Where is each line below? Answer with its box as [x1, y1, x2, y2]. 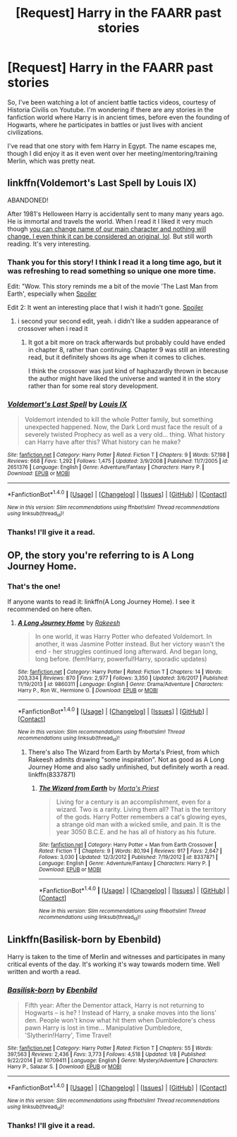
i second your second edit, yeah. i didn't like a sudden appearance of [17, 317, 219, 325]
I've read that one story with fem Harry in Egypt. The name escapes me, [7, 141, 217, 150]
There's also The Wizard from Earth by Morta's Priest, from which [28, 747, 220, 756]
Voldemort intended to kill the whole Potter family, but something [24, 415, 214, 424]
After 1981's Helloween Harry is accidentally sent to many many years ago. [7, 210, 224, 218]
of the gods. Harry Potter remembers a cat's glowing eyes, [56, 812, 227, 821]
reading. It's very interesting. [7, 239, 91, 248]
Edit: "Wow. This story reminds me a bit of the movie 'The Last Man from [7, 282, 219, 291]
